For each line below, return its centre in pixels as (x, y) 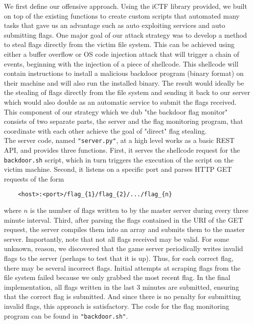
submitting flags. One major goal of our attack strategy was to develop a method (126, 35)
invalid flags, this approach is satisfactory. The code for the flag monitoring (117, 306)
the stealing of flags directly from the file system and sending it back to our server (127, 92)
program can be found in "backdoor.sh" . (66, 315)
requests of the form (34, 178)
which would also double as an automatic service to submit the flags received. (120, 102)
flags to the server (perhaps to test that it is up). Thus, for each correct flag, (119, 258)
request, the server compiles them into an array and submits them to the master (125, 229)
